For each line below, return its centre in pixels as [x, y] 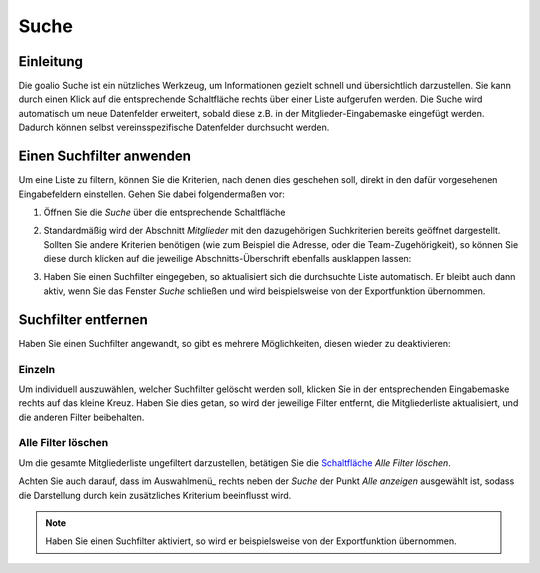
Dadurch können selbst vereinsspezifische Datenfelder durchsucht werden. [174, 127]
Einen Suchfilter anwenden [105, 156]
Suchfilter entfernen [83, 319]
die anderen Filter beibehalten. [81, 417]
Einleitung [51, 61]
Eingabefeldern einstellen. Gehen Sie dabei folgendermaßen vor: [151, 194]
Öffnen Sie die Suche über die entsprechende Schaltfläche [164, 212]
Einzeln [36, 369]
